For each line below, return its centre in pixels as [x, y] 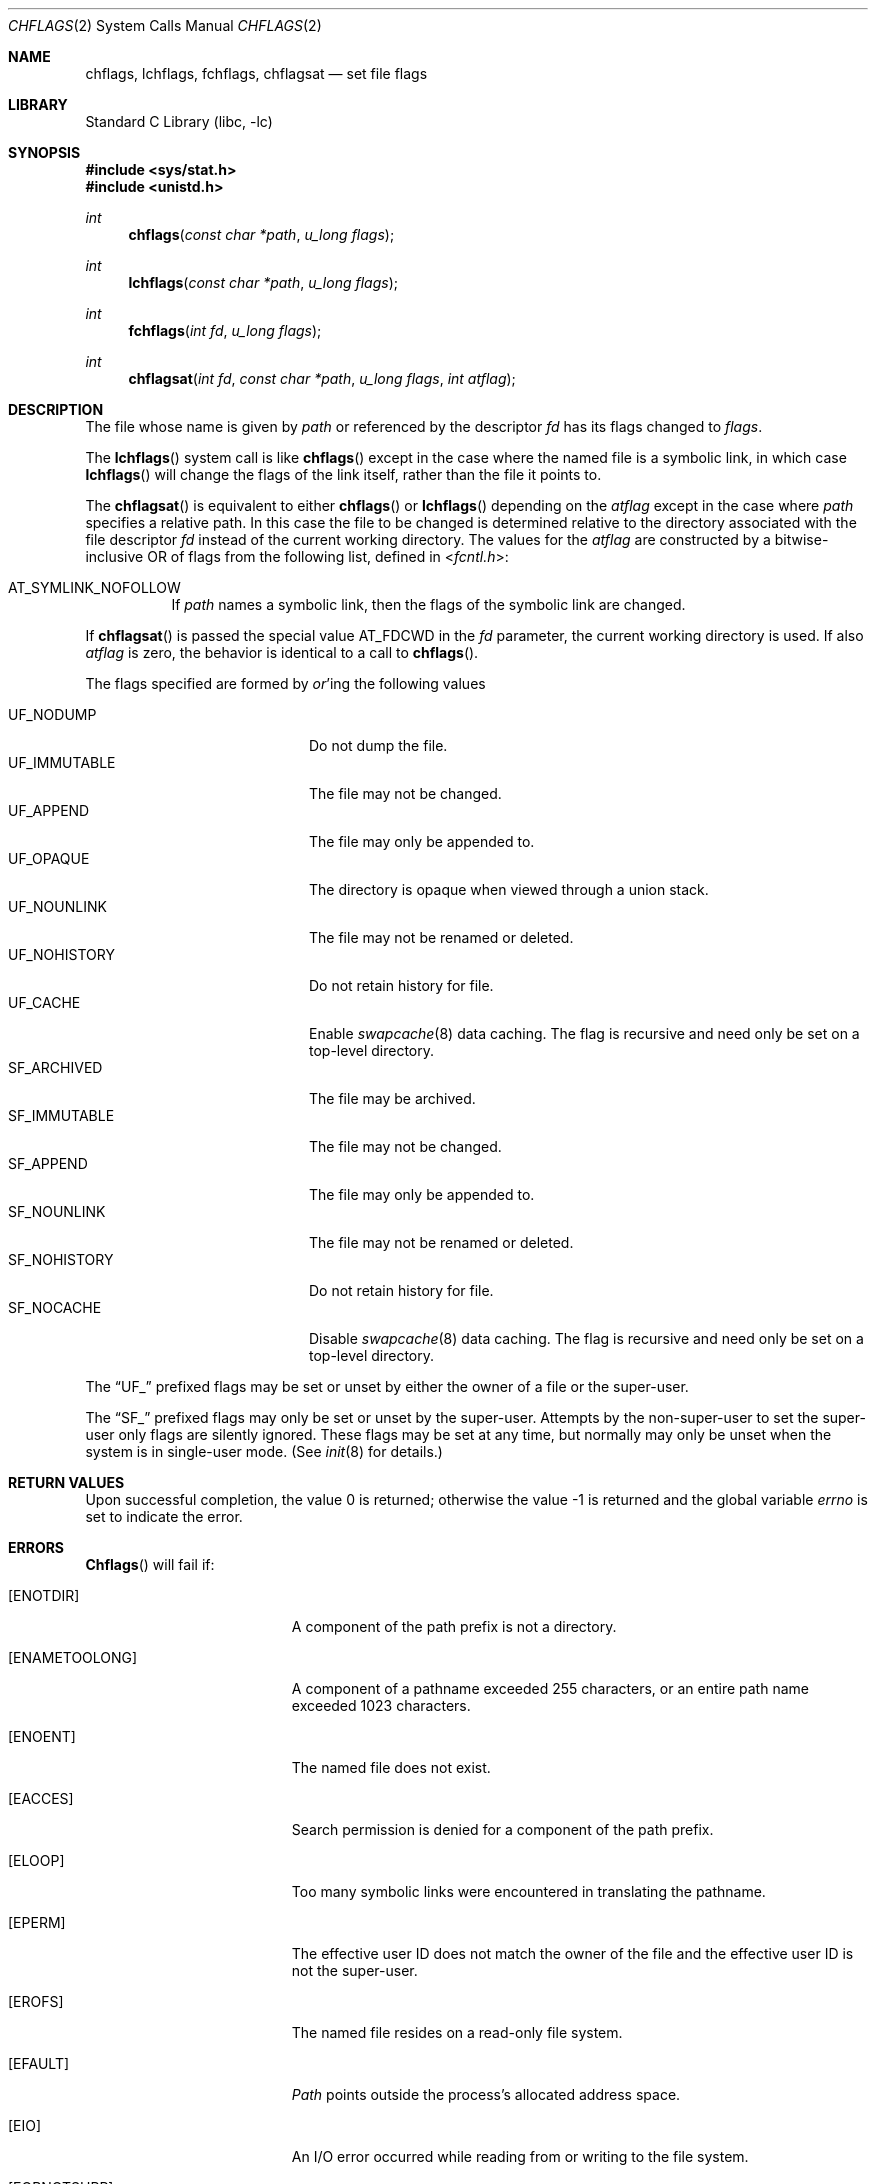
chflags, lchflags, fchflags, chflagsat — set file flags [256, 73]
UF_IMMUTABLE [62, 762]
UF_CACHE [44, 1002]
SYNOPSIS [44, 152]
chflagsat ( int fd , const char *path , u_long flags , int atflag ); [322, 378]
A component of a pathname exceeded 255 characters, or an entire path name [550, 1688]
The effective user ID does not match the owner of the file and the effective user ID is [572, 1953]
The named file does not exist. [391, 1767]
